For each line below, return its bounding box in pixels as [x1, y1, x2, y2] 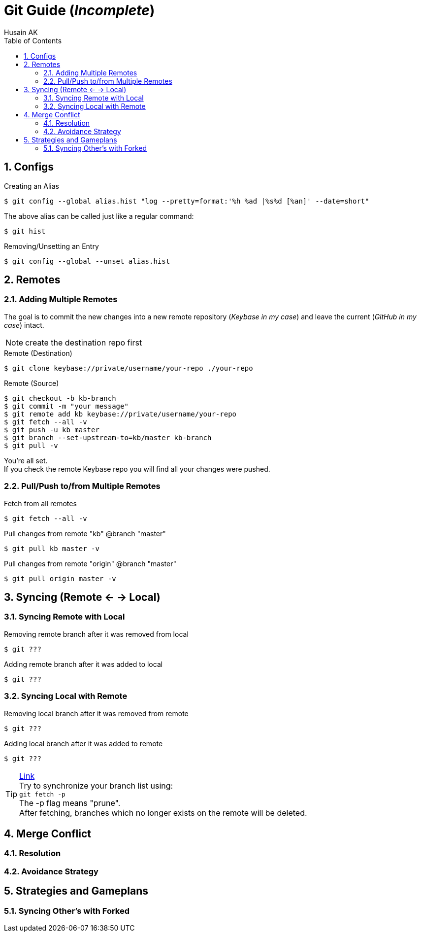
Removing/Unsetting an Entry [4, 242, 99, 250]
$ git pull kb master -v [4, 544, 99, 553]
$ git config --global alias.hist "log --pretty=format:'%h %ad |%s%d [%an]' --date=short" [4, 197, 369, 205]
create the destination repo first [25, 337, 142, 347]
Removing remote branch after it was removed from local [4, 629, 189, 638]
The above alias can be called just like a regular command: [4, 211, 194, 220]
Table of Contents [4, 36, 62, 45]
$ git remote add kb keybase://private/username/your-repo [4, 410, 237, 418]
